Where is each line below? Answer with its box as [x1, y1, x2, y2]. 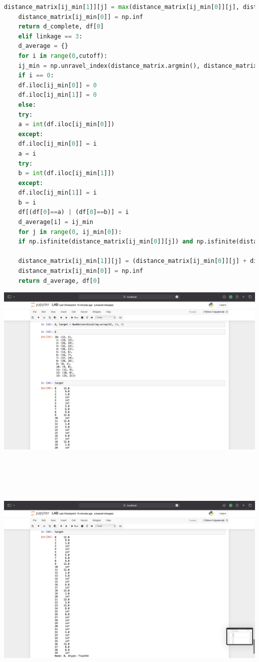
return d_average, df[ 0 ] [18, 277, 101, 284]
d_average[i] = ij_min [18, 219, 93, 226]
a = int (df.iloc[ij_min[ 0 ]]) [18, 121, 115, 128]
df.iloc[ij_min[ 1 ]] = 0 [18, 91, 97, 99]
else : [18, 101, 36, 108]
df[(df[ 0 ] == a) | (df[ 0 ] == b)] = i [18, 209, 129, 216]
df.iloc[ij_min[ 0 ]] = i [18, 140, 97, 148]
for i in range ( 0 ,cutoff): [18, 52, 108, 59]
